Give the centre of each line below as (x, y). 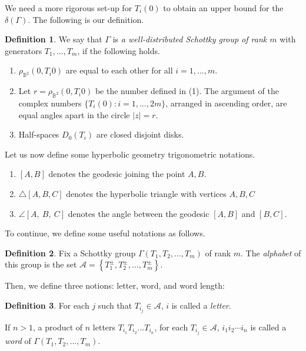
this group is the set (41, 264)
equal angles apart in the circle (74, 114)
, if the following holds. (119, 50)
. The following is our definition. (86, 19)
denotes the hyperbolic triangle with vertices (146, 193)
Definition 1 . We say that (54, 39)
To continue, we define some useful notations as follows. (105, 233)
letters (104, 327)
